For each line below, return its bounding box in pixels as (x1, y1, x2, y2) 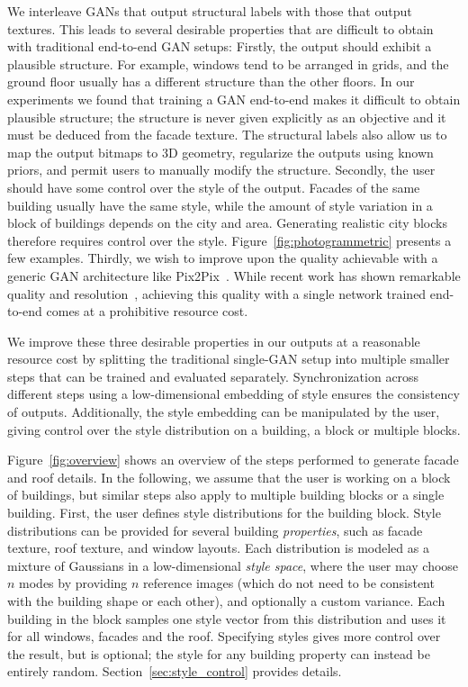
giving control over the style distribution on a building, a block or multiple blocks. (7, 420, 461, 438)
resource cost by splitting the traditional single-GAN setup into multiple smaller (7, 349, 450, 368)
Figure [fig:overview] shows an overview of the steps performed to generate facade (7, 450, 459, 469)
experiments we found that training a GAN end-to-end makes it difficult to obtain (7, 89, 461, 108)
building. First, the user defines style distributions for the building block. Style (7, 503, 441, 522)
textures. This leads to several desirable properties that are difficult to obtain (7, 19, 434, 38)
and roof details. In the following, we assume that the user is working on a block (7, 467, 451, 486)
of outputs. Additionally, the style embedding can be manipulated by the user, (7, 402, 440, 421)
